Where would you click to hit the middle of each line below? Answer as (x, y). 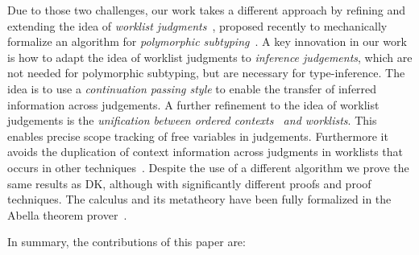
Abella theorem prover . (67, 214)
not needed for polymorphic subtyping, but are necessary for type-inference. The (206, 73)
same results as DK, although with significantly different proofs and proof (189, 183)
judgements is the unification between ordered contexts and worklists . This (192, 120)
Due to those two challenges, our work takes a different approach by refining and (207, 10)
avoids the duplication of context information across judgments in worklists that (205, 152)
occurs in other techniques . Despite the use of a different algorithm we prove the (208, 167)
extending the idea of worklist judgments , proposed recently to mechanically (197, 25)
